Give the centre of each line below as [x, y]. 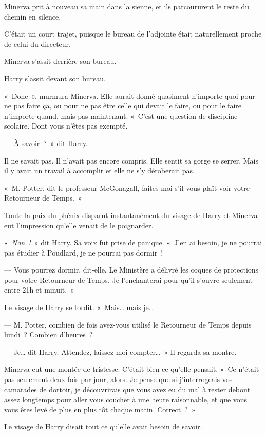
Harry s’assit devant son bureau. [55, 78]
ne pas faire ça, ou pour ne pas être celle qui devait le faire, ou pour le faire [123, 106]
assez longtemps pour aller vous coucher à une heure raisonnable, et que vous [126, 399]
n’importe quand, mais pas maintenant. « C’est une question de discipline [121, 115]
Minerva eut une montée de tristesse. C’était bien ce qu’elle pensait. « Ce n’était [132, 369]
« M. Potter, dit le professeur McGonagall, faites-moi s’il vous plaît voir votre [127, 187]
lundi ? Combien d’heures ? [49, 334]
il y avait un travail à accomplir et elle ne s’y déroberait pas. [99, 170]
